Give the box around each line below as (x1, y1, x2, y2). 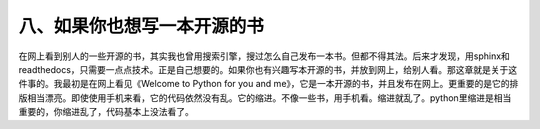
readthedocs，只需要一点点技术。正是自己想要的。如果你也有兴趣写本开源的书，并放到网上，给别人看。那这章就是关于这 (18, 63, 518, 75)
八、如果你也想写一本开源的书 (18, 15, 265, 37)
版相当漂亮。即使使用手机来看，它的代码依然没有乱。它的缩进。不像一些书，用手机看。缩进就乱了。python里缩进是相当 (18, 91, 512, 104)
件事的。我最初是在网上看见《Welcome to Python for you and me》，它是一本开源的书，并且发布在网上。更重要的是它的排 (18, 78, 519, 90)
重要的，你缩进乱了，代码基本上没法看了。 (18, 106, 194, 118)
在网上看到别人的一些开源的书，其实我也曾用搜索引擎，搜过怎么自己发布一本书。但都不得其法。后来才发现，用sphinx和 (18, 50, 510, 62)
